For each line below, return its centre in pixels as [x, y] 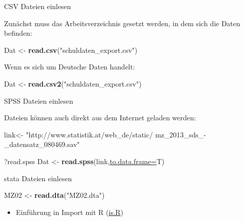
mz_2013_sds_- [180, 134]
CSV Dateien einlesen [38, 6]
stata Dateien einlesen [38, 178]
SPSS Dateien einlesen [39, 100]
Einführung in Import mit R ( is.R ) [70, 212]
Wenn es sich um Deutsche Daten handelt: [70, 67]
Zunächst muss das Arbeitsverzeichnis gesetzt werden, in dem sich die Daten [122, 23]
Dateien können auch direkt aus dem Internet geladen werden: [100, 118]
